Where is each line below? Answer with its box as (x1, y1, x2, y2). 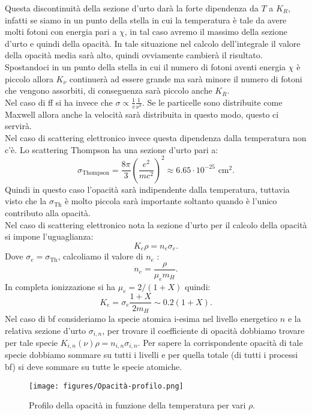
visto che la (5, 195, 47, 207)
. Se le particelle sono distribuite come (142, 95, 283, 108)
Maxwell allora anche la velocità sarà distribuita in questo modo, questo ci (5, 108, 279, 120)
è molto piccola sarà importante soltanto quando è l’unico (64, 195, 277, 207)
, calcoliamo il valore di (58, 250, 143, 262)
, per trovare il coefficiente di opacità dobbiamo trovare (102, 324, 305, 336)
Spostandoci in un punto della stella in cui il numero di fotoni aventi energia (5, 60, 286, 73)
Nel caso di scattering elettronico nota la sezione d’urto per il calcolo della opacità (5, 218, 307, 231)
